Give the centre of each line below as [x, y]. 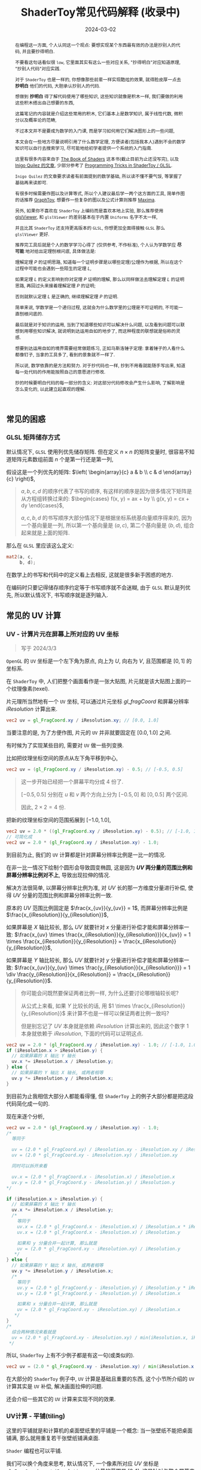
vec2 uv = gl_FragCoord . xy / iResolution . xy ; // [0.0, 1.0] [83, 720]
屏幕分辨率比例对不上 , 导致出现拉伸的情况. [58, 875]
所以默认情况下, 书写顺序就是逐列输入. [61, 595]
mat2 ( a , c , [20, 557]
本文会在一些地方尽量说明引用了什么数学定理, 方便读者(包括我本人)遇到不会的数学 [100, 142]
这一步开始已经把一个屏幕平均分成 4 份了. [72, 782]
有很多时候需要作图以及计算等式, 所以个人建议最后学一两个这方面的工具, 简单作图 [100, 193]
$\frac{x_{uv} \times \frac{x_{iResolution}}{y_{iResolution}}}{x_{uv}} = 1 [102, 934]
